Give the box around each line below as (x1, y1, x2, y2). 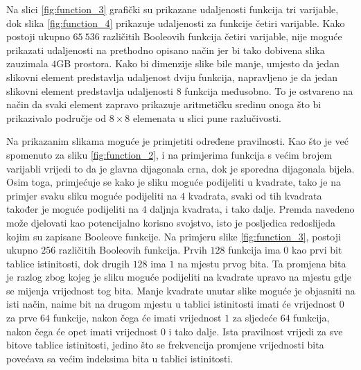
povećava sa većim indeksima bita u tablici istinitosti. (6, 351, 234, 365)
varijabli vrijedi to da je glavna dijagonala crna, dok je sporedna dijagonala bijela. (6, 161, 355, 175)
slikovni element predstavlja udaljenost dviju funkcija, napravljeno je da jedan (6, 69, 337, 84)
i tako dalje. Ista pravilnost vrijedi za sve (168, 324, 343, 338)
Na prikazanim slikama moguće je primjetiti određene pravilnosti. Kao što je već (6, 134, 349, 148)
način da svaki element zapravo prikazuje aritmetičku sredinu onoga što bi (6, 97, 322, 112)
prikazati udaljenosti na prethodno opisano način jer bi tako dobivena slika (6, 42, 325, 57)
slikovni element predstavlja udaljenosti (6, 83, 174, 98)
